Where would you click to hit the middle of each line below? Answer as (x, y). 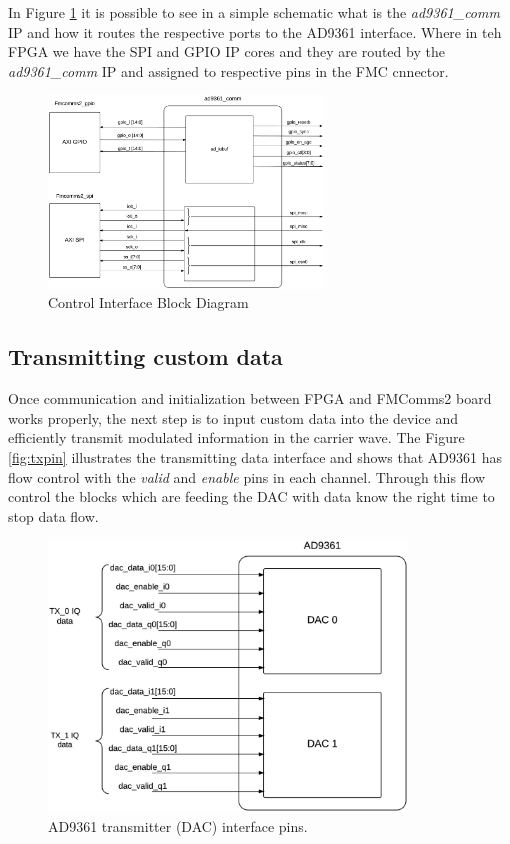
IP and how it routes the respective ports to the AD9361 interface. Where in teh (255, 31)
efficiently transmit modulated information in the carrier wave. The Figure (236, 437)
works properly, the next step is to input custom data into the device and (233, 417)
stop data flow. (53, 515)
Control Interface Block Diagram (148, 302)
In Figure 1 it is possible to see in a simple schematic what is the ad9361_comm (254, 12)
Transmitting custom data (145, 356)
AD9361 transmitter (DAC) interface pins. (178, 826)
